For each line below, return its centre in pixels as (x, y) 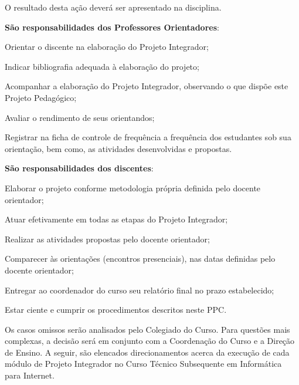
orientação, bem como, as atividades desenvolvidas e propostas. (118, 148)
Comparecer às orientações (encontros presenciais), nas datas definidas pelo (140, 259)
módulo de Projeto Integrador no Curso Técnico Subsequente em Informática (143, 364)
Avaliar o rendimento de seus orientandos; (80, 117)
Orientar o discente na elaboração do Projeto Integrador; (107, 47)
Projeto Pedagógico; (41, 97)
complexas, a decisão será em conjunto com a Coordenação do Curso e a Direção (150, 341)
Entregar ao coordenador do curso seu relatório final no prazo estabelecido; (140, 290)
